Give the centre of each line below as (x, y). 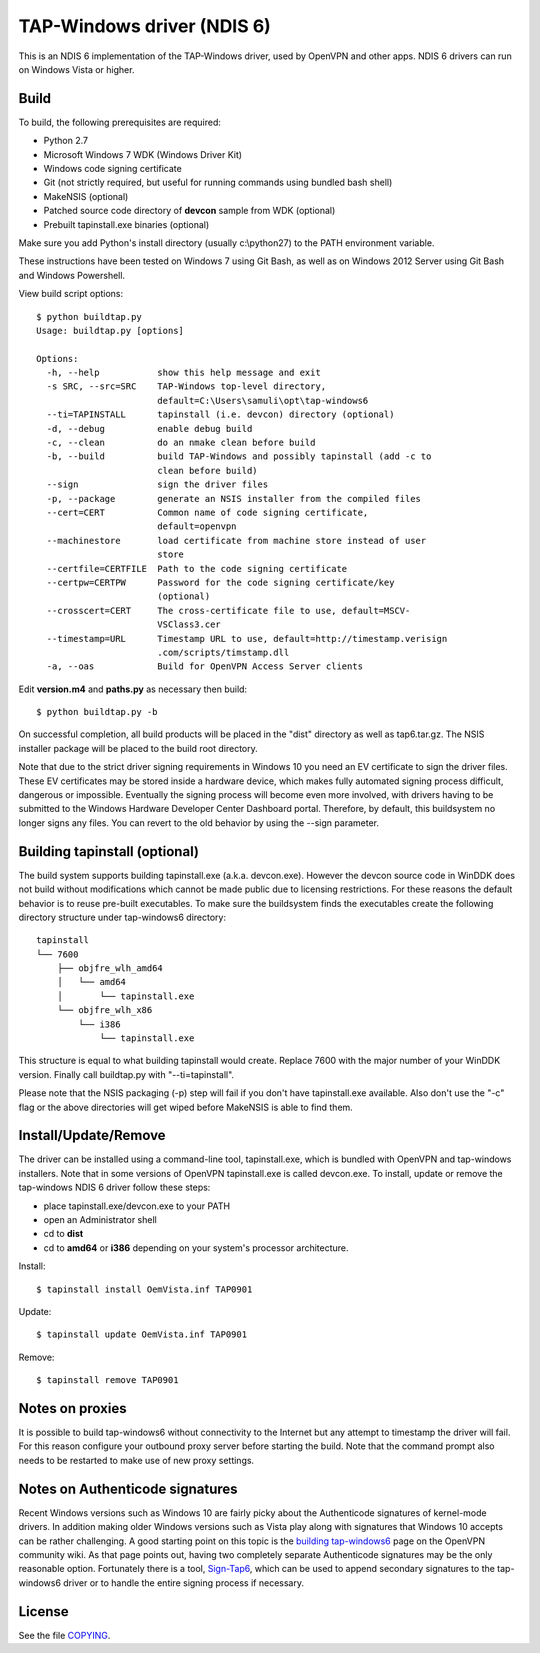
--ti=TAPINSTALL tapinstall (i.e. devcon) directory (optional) (220, 414)
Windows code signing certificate (112, 169)
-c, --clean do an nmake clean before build (181, 443)
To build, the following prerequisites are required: (120, 122)
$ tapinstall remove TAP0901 (107, 1380)
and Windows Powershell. (71, 275)
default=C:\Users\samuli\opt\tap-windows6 (262, 400)
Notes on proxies (72, 1408)
